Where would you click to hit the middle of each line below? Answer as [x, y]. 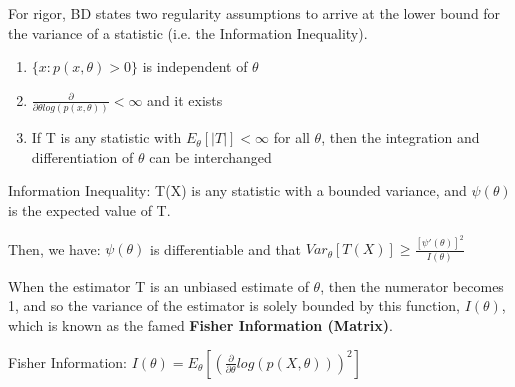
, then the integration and [400, 137]
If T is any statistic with [106, 137]
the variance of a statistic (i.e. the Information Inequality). [188, 32]
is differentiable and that [226, 248]
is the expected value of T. [89, 209]
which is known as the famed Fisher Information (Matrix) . [201, 324]
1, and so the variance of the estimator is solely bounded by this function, [234, 305]
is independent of [195, 66]
